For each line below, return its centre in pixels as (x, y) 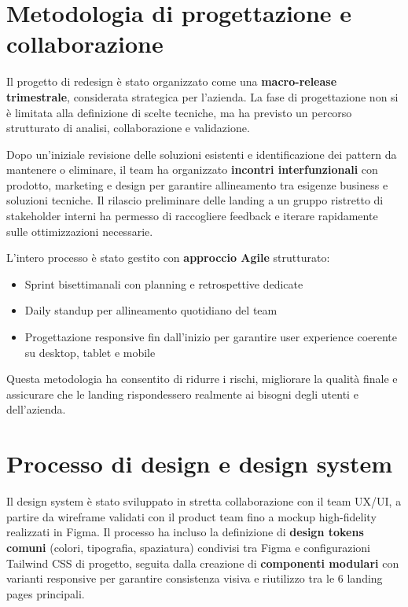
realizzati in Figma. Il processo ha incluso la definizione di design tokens (185, 532)
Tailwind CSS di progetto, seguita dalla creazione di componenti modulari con (203, 563)
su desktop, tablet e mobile (90, 352)
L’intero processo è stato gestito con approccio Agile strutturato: (168, 258)
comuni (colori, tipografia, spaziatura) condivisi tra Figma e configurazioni (188, 547)
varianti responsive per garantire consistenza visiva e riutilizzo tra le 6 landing (195, 578)
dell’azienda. (36, 409)
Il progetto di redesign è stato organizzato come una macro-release (172, 81)
